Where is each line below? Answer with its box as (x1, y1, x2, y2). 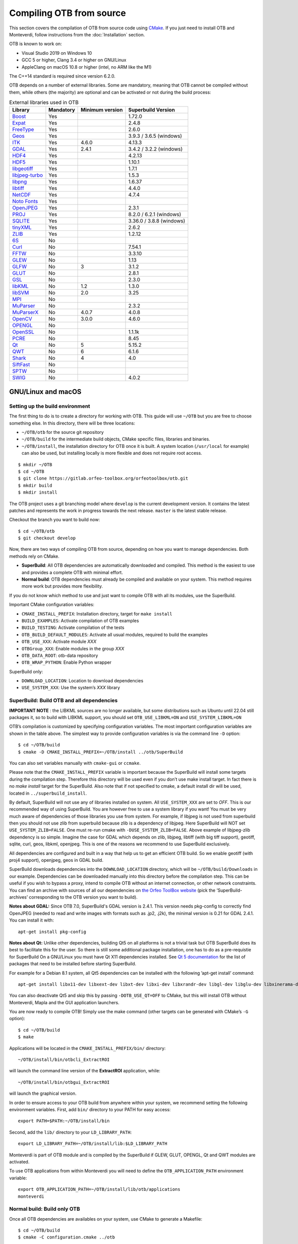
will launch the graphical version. (9, 1090, 77, 1097)
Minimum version (80, 106, 123, 113)
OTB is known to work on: (9, 41, 62, 47)
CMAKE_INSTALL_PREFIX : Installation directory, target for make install (21, 611, 172, 617)
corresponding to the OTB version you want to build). (29, 894, 138, 900)
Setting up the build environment (9, 403, 90, 410)
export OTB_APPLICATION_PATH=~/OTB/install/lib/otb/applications (18, 1187, 181, 1192)
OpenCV (12, 315, 32, 322)
